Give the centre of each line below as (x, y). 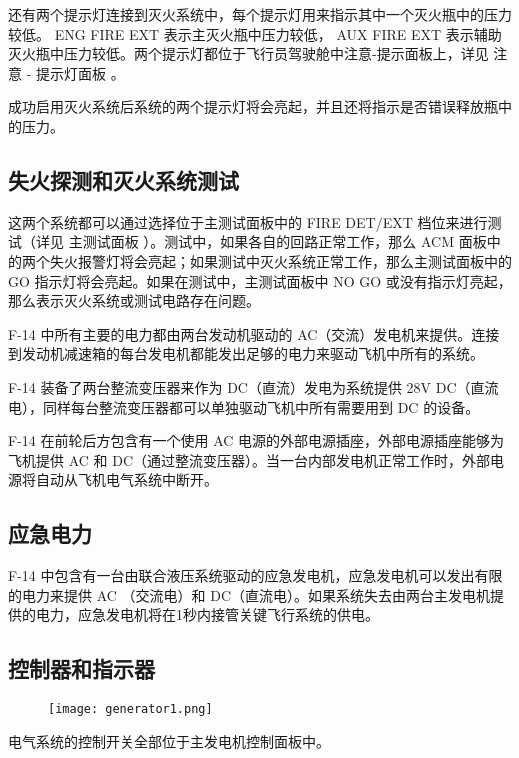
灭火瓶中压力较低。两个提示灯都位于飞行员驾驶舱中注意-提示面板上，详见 (248, 53)
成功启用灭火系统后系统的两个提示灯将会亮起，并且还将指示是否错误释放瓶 (253, 106)
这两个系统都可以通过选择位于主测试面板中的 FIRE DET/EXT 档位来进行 (248, 221)
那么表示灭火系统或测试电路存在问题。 (134, 300)
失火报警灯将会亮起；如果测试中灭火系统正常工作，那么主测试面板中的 (280, 260)
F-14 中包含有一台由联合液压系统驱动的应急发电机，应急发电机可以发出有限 (255, 575)
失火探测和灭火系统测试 (123, 179)
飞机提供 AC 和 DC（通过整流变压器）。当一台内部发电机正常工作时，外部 (249, 459)
